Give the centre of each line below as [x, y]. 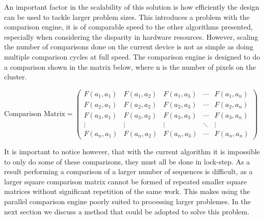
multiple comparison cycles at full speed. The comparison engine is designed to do [132, 56]
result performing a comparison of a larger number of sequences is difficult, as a [128, 171]
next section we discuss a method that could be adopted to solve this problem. [127, 211]
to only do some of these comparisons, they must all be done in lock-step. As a [127, 161]
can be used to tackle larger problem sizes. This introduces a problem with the [127, 17]
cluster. [16, 77]
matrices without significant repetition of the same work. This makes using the [127, 191]
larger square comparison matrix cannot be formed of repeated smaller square [126, 181]
